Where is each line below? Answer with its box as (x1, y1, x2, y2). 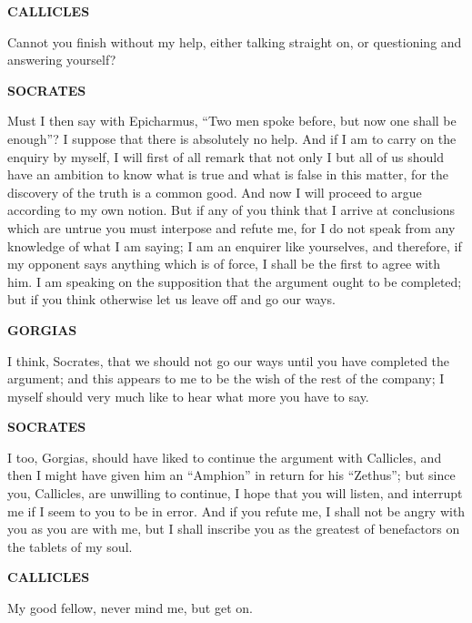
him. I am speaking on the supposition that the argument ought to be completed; (7, 271, 462, 291)
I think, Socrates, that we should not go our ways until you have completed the (7, 351, 450, 370)
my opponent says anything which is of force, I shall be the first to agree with (7, 254, 441, 273)
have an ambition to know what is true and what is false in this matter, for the (7, 165, 448, 184)
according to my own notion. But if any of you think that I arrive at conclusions (7, 200, 456, 220)
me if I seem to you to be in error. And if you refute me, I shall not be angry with (7, 501, 466, 520)
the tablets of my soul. (7, 536, 133, 556)
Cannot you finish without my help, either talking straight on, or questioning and (7, 32, 462, 51)
